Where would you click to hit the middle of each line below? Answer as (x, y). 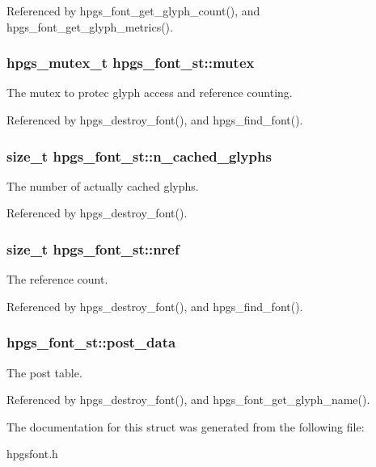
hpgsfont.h (32, 454)
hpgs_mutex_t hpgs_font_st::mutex (131, 63)
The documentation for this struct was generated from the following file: (186, 426)
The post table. (44, 372)
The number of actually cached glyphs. (103, 185)
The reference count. (57, 279)
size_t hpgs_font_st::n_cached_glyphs (139, 156)
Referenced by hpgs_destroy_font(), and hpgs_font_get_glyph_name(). (188, 400)
